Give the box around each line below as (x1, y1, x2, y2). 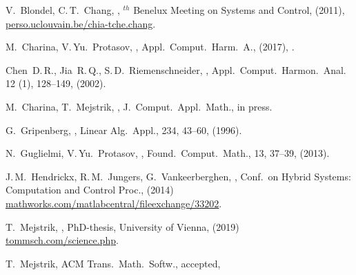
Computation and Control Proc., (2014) (6, 182, 174, 197)
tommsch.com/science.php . (6, 233, 119, 247)
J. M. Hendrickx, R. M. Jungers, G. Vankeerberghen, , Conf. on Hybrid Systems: (6, 169, 351, 183)
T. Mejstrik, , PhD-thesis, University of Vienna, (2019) (6, 219, 239, 234)
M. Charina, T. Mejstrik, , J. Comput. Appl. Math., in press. (6, 99, 273, 113)
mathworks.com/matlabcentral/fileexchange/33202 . (6, 196, 222, 210)
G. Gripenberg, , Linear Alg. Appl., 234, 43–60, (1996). (6, 122, 242, 137)
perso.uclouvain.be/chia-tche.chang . (6, 16, 156, 30)
